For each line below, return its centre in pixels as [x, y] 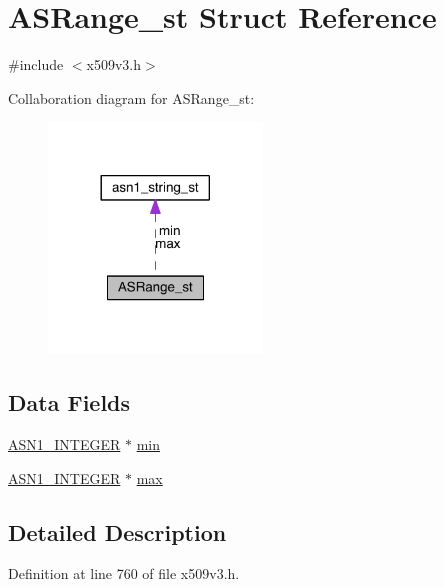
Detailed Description [117, 531]
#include [36, 64]
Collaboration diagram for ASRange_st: [131, 97]
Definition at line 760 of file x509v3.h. [124, 573]
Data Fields [69, 402]
